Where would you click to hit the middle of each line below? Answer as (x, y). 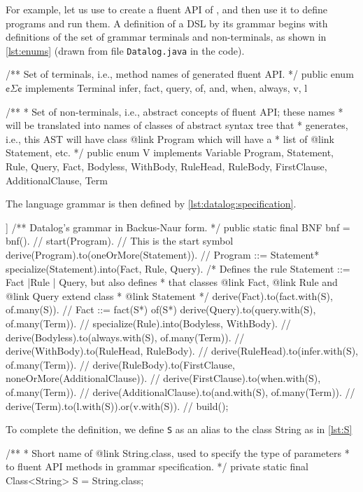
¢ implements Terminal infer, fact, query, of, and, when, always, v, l (163, 88)
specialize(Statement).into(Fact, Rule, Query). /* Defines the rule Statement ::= (178, 268)
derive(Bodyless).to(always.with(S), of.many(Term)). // (125, 337)
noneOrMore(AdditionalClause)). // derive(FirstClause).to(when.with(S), (163, 378)
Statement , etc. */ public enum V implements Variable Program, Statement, (170, 152)
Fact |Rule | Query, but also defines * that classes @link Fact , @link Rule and (172, 282)
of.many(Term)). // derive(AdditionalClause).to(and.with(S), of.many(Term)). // (180, 391)
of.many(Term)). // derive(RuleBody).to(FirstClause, (120, 364)
